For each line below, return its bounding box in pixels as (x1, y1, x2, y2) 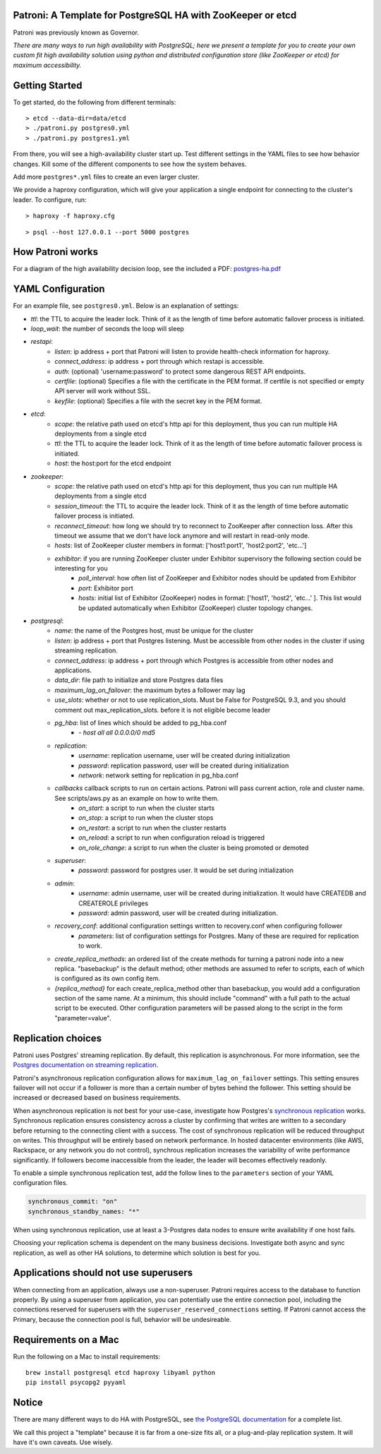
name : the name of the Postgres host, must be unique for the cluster (54, 626, 254, 635)
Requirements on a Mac (13, 1333, 119, 1345)
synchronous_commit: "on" (28, 1198, 118, 1205)
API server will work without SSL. (54, 387, 151, 395)
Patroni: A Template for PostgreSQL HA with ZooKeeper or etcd (13, 9, 297, 21)
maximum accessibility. (13, 61, 82, 69)
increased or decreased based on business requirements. (13, 1093, 181, 1102)
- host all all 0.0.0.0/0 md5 (78, 728, 155, 737)
